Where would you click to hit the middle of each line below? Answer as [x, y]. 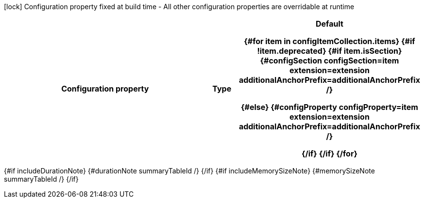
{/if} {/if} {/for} [329, 154]
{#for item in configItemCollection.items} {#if [330, 41]
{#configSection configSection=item [330, 61]
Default [330, 24]
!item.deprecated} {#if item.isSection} [330, 51]
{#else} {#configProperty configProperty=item [330, 107]
